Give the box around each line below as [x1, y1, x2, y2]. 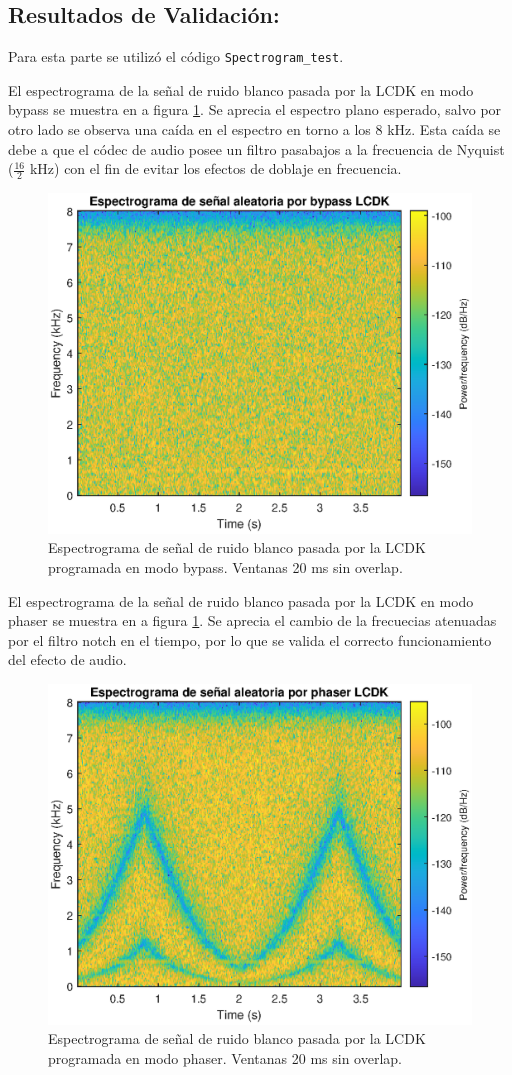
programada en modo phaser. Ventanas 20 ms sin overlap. [48, 1047, 402, 1068]
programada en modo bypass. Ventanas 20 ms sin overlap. [48, 557, 403, 578]
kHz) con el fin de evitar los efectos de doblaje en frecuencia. [29, 158, 402, 179]
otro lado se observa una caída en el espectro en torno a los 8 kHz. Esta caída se [8, 119, 501, 140]
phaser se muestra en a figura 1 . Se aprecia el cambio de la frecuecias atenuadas [8, 610, 497, 631]
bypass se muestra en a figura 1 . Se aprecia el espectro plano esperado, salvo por [8, 99, 502, 120]
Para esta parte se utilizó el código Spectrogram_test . [8, 46, 344, 67]
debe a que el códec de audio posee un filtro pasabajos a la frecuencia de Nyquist [8, 138, 505, 159]
